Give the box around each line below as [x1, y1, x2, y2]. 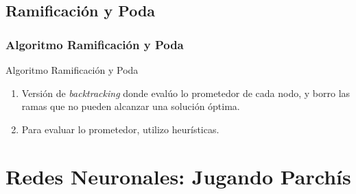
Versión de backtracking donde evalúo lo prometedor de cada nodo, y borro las [21, 85, 351, 100]
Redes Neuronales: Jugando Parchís [5, 162, 351, 190]
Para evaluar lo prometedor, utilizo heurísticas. [21, 122, 219, 136]
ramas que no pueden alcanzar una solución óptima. [21, 99, 240, 113]
